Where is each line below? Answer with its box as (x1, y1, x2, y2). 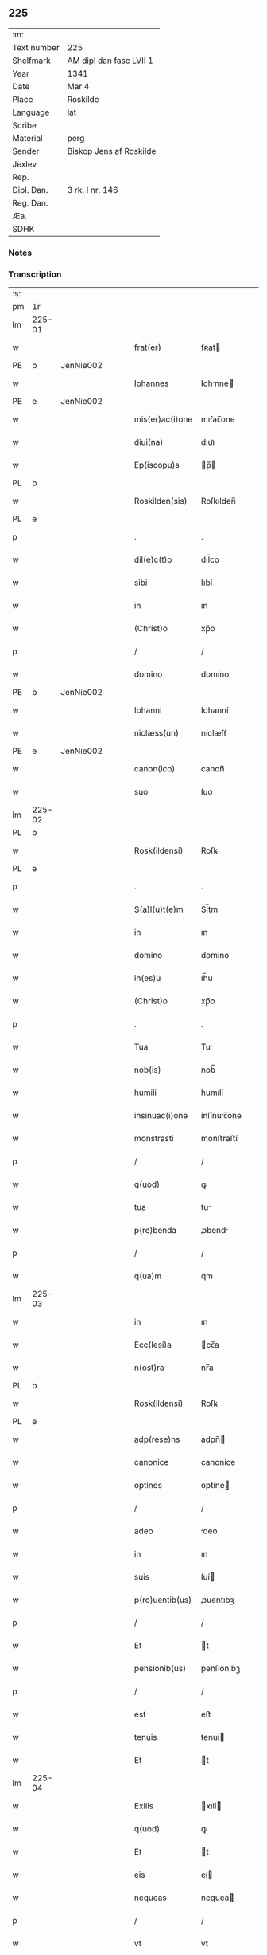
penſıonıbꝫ (201, 1663, 241, 1674)
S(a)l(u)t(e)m (133, 904, 184, 915)
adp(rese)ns (133, 1434, 180, 1445)
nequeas (133, 1892, 167, 1903)
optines (133, 1480, 163, 1491)
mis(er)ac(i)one (133, 414, 193, 425)
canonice (133, 1457, 169, 1468)
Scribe (12, 120, 37, 131)
